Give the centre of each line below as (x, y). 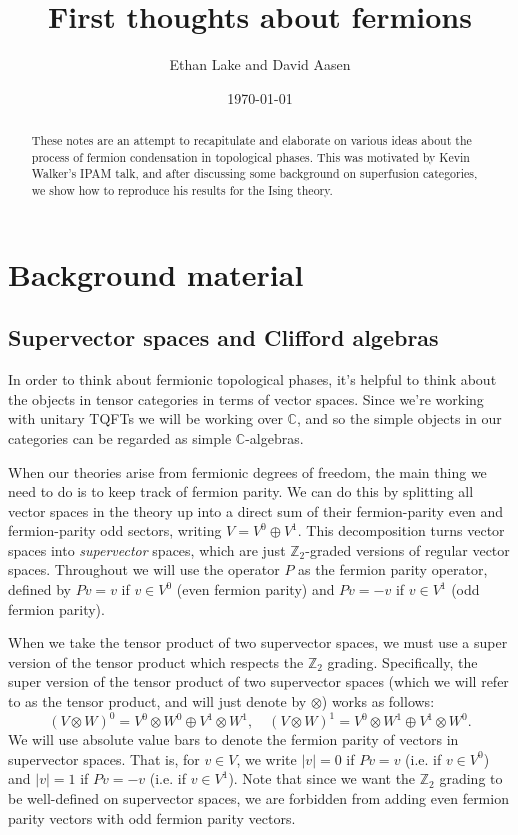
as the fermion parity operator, (393, 569)
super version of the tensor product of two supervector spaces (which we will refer (258, 681)
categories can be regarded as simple (120, 437)
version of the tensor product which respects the (156, 661)
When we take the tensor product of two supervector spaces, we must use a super (258, 642)
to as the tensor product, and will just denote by (157, 701)
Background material (156, 273)
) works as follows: (378, 701)
